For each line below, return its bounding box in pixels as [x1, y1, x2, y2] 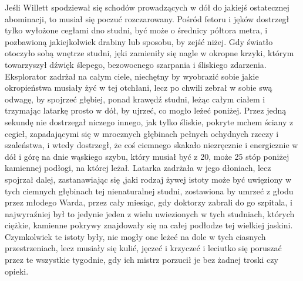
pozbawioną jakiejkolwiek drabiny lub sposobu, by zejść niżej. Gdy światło [5, 35, 273, 47]
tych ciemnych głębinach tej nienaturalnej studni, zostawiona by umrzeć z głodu [5, 184, 294, 197]
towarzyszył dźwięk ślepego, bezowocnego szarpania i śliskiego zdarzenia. [5, 58, 267, 70]
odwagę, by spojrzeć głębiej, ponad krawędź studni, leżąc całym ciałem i [5, 92, 265, 105]
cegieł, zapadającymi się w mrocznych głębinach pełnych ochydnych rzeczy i [5, 127, 279, 139]
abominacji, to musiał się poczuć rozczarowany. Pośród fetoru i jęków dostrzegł [5, 12, 289, 25]
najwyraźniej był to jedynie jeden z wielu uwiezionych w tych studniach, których [5, 207, 295, 220]
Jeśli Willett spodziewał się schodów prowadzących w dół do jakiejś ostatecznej [5, 1, 289, 13]
